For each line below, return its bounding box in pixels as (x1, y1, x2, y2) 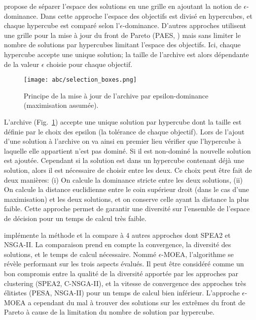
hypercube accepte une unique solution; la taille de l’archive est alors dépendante (4, 49, 249, 59)
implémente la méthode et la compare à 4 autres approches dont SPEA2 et (4, 229, 231, 240)
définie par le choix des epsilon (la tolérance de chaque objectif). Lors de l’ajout (4, 126, 245, 136)
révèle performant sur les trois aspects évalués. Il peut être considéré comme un (4, 258, 244, 269)
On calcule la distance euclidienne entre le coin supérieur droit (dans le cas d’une (4, 184, 249, 194)
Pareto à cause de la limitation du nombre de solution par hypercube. (4, 307, 215, 317)
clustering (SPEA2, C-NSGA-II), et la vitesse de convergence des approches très (4, 278, 247, 288)
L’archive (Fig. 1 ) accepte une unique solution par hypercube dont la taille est (4, 117, 242, 127)
